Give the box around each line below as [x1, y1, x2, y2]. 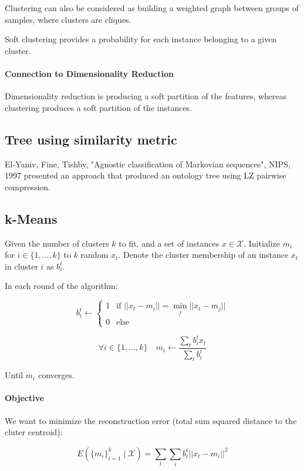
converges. [38, 369, 75, 381]
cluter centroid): [5, 426, 63, 438]
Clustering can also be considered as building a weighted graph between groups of [5, 2, 299, 14]
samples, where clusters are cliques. [5, 13, 131, 25]
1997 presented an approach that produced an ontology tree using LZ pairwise [5, 169, 286, 181]
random [80, 248, 109, 261]
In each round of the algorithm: [5, 280, 118, 292]
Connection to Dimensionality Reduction [5, 67, 174, 79]
